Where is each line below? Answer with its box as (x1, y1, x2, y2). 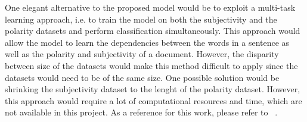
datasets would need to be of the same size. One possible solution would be (5, 71, 280, 83)
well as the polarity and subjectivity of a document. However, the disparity (5, 48, 279, 60)
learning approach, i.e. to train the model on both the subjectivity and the (5, 12, 277, 25)
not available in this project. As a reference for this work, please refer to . (5, 106, 278, 118)
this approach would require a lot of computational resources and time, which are (5, 94, 302, 107)
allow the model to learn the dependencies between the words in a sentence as (5, 36, 290, 48)
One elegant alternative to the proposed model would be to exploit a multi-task (5, 1, 296, 13)
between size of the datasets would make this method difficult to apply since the (5, 59, 298, 71)
